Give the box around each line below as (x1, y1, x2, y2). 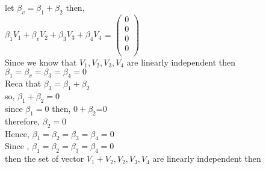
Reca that (5, 77, 42, 90)
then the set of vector (5, 152, 84, 165)
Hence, (5, 127, 29, 140)
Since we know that (5, 56, 77, 69)
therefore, (5, 114, 40, 127)
